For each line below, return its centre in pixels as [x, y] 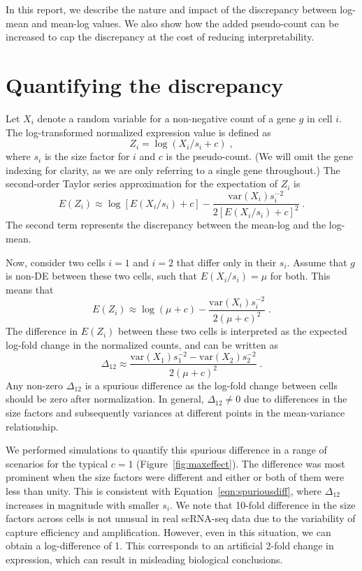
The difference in [42, 331]
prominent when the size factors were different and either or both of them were [175, 477]
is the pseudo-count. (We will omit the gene [259, 156]
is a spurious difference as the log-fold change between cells [211, 385]
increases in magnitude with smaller [82, 504]
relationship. [32, 426]
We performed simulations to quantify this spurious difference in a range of [166, 450]
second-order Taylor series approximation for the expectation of [142, 183]
